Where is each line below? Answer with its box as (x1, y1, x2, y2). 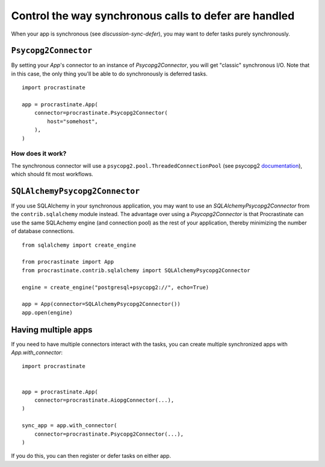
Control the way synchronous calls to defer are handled (11, 9, 295, 22)
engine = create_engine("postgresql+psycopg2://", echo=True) (22, 284, 209, 291)
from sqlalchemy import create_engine (22, 241, 137, 249)
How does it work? (11, 150, 67, 158)
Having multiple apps (11, 325, 93, 335)
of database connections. (11, 227, 75, 235)
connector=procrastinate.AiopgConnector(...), (34, 396, 175, 404)
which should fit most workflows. (11, 171, 93, 178)
